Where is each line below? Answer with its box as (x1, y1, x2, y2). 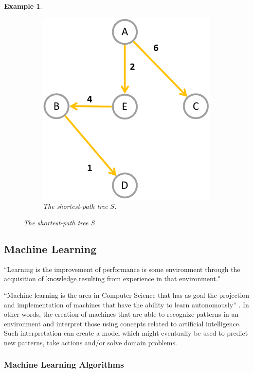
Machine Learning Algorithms (4, 358, 124, 370)
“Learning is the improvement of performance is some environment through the (4, 264, 240, 274)
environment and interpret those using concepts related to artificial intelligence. (4, 318, 241, 328)
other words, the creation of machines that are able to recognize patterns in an (4, 309, 239, 319)
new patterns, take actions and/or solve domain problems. (4, 338, 177, 348)
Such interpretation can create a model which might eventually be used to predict (4, 328, 248, 338)
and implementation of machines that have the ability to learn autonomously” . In (4, 299, 249, 309)
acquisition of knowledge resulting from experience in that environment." (4, 273, 221, 284)
